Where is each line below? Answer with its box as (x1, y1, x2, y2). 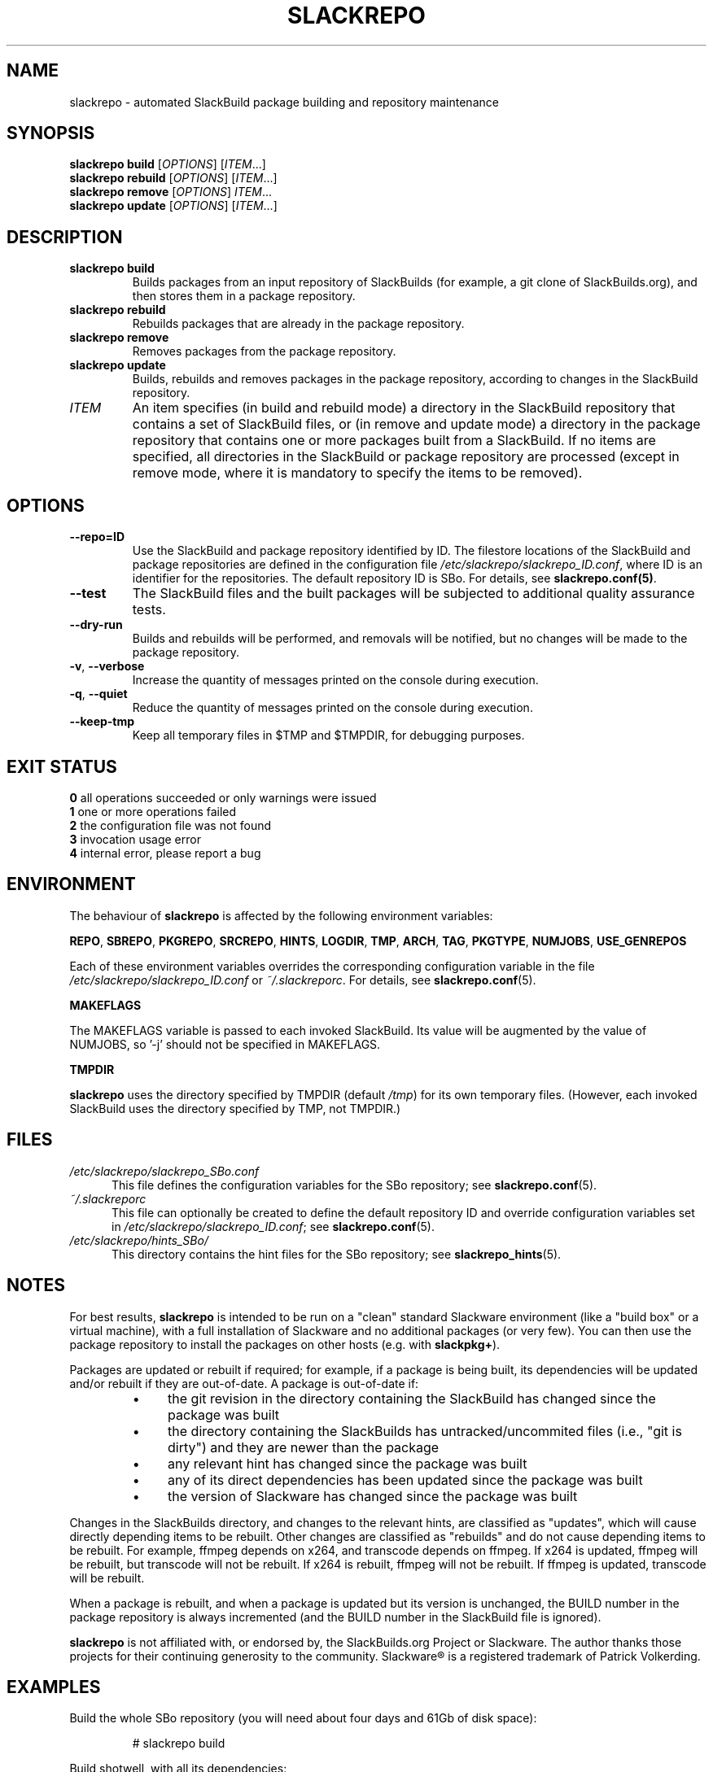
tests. (132, 601, 166, 618)
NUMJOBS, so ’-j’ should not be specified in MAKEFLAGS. (69, 1037, 381, 1051)
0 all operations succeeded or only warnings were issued (69, 790, 377, 805)
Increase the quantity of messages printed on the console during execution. (132, 673, 539, 687)
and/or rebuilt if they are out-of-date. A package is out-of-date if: (69, 1376, 419, 1390)
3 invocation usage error (69, 831, 201, 846)
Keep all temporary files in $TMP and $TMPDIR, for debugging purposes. (132, 728, 525, 743)
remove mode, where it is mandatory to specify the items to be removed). (132, 465, 583, 482)
